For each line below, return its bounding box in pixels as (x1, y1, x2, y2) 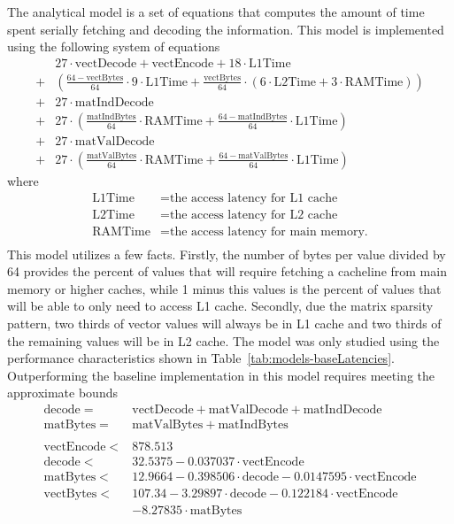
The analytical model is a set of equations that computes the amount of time (7, 3, 425, 20)
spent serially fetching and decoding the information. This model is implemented (7, 19, 444, 38)
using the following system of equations (7, 37, 220, 56)
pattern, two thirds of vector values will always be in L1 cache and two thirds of (7, 314, 442, 333)
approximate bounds (7, 383, 118, 402)
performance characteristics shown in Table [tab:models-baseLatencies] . (7, 349, 395, 367)
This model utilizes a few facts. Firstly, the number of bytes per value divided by (7, 244, 446, 263)
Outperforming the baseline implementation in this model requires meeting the (7, 366, 435, 384)
